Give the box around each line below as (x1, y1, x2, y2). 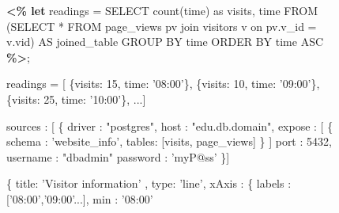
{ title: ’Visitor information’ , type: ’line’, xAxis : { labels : (6, 175, 292, 192)
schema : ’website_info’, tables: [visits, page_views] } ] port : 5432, (6, 133, 332, 150)
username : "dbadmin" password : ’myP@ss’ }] (6, 148, 230, 165)
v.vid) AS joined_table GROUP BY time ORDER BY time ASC (6, 33, 324, 50)
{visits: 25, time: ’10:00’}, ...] (6, 90, 146, 107)
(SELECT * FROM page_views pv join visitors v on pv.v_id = (6, 17, 317, 34)
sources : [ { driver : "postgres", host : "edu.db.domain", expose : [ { (6, 117, 333, 134)
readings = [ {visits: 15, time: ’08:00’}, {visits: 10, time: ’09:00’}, (6, 75, 320, 92)
